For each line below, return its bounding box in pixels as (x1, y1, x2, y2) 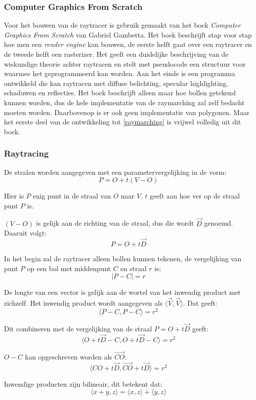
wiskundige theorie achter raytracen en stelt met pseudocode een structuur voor (4, 58, 246, 69)
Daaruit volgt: (4, 228, 47, 238)
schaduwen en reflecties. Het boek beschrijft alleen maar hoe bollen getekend (4, 87, 236, 98)
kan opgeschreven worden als (25, 351, 112, 361)
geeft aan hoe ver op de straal (149, 191, 240, 201)
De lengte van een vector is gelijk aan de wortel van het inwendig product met (4, 287, 241, 297)
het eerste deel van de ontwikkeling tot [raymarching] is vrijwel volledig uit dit (4, 117, 241, 127)
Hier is (4, 191, 24, 201)
